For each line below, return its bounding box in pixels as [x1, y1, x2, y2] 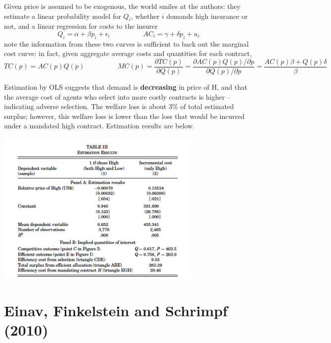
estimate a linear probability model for [4, 10, 121, 21]
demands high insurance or [166, 10, 248, 21]
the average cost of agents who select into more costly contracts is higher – [4, 91, 231, 102]
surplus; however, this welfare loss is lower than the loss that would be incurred [4, 111, 245, 121]
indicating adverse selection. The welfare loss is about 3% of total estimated [4, 101, 234, 112]
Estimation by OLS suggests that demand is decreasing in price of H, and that [4, 82, 247, 92]
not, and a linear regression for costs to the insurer [4, 21, 158, 31]
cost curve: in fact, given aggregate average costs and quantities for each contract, [4, 48, 252, 58]
